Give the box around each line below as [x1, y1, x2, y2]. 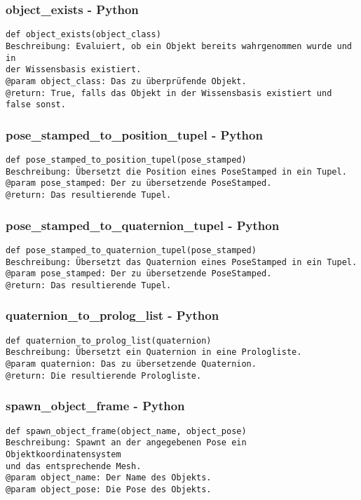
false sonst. [6, 100, 66, 110]
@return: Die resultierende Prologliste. [6, 370, 202, 381]
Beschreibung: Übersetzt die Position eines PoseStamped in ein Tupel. [6, 166, 347, 177]
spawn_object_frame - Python [6, 397, 185, 414]
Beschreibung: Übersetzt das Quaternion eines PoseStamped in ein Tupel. [6, 257, 357, 267]
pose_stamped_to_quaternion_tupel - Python [6, 216, 280, 234]
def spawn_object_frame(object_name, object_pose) [6, 426, 247, 436]
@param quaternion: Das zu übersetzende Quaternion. [6, 359, 257, 370]
